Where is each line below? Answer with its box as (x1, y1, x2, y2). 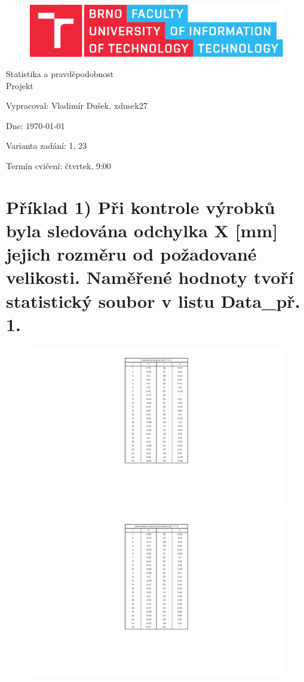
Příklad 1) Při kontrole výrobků (6, 194, 275, 219)
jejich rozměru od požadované (6, 241, 257, 266)
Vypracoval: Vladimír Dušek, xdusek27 (6, 99, 148, 112)
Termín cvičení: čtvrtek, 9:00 (6, 159, 111, 172)
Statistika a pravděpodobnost (6, 68, 114, 79)
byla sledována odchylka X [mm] (6, 218, 278, 242)
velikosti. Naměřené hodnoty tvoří (6, 265, 294, 289)
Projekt (6, 79, 33, 91)
